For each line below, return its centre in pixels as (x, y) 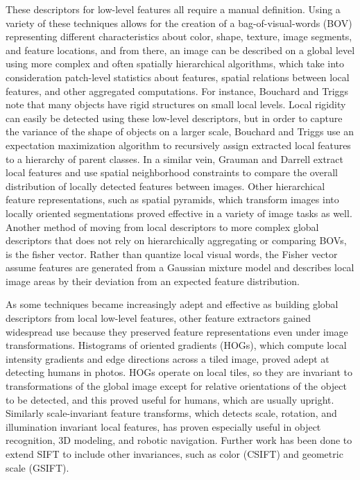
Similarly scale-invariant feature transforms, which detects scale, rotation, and (171, 413)
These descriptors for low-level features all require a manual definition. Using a (173, 9)
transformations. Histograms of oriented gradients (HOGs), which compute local (176, 345)
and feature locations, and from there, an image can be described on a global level (180, 50)
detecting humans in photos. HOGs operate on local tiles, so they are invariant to (179, 372)
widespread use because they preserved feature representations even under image (177, 331)
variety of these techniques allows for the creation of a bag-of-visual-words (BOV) (179, 23)
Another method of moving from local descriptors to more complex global (162, 226)
